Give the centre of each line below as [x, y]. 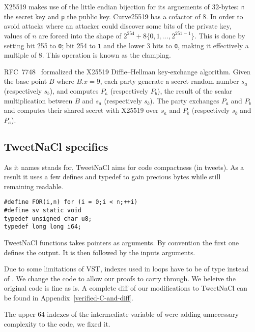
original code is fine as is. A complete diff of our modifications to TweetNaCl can [126, 288]
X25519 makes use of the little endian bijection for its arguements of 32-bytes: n [124, 6]
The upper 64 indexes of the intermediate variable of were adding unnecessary [121, 314]
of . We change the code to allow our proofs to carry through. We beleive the [120, 278]
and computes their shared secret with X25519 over [81, 110]
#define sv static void [43, 210]
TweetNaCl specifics [56, 146]
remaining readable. [34, 186]
